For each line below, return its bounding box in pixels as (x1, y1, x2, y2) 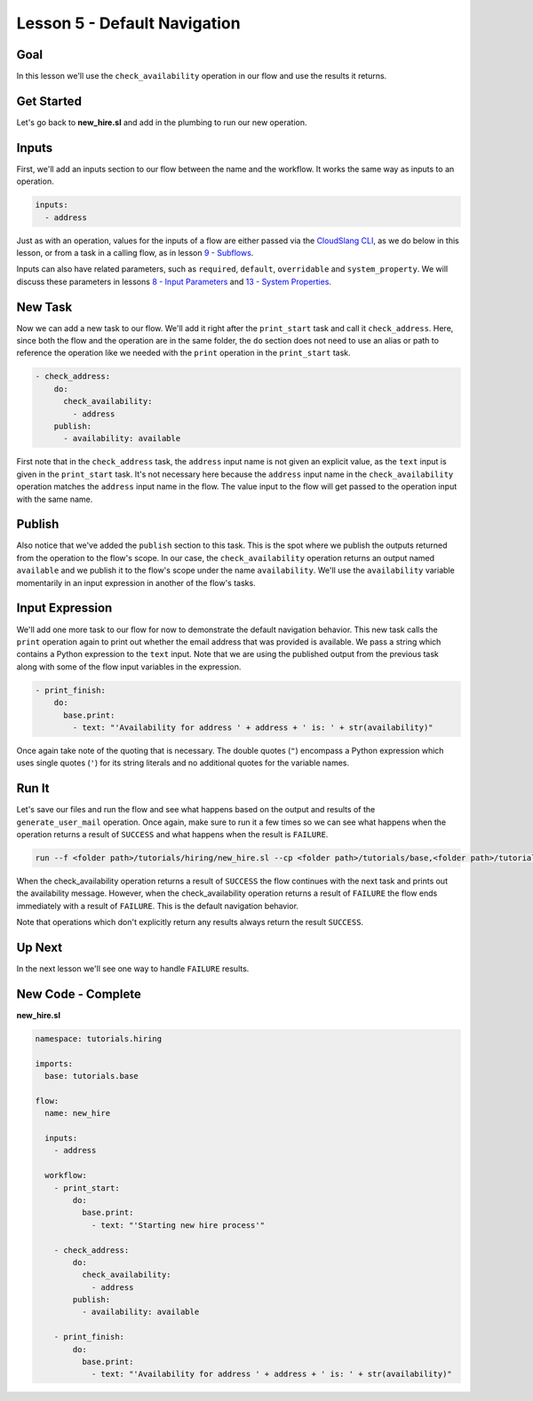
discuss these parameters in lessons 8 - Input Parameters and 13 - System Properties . (16, 276, 332, 287)
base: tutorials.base (44, 1071, 139, 1081)
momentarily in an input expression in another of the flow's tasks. (16, 577, 257, 588)
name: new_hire (44, 1108, 111, 1119)
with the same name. (16, 494, 93, 504)
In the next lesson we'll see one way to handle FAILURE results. (16, 963, 250, 974)
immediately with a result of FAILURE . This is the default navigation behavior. (16, 900, 299, 911)
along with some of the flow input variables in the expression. (16, 661, 242, 672)
